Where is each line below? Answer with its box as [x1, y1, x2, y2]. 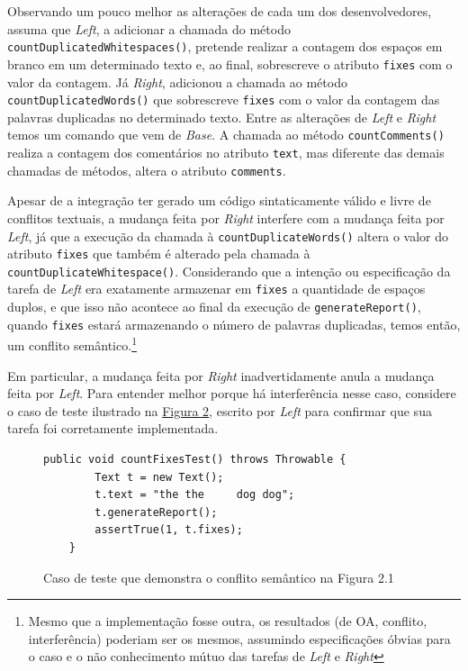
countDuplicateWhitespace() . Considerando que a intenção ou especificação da [7, 261, 451, 280]
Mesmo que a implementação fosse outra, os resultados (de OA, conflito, [28, 612, 427, 630]
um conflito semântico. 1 [7, 333, 137, 355]
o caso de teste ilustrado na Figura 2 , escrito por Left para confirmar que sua [7, 401, 432, 420]
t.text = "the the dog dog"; [94, 488, 295, 502]
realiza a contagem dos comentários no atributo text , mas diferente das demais [7, 143, 445, 161]
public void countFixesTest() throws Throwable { [43, 453, 346, 467]
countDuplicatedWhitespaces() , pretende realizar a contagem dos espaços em [7, 37, 443, 56]
